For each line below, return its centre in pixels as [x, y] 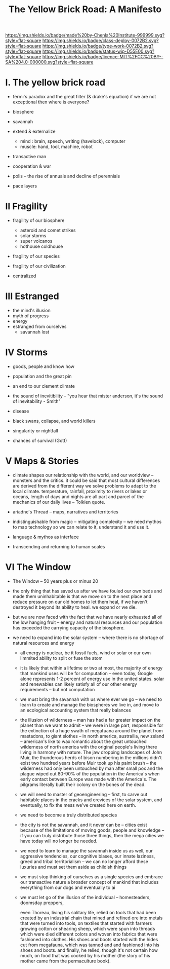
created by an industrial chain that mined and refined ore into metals [91, 918]
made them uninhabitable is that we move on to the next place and [82, 596]
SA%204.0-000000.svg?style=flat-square [49, 62]
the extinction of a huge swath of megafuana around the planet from [91, 730]
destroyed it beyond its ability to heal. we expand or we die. [75, 607]
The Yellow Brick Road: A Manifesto [85, 9]
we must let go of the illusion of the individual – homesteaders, [85, 897]
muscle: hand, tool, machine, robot [56, 147]
